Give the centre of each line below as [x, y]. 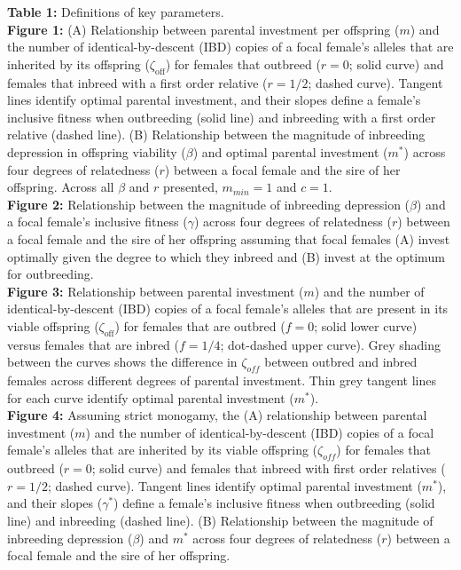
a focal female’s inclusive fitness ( [98, 222]
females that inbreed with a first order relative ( [137, 82]
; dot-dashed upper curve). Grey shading [331, 344]
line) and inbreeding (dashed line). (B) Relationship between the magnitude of [220, 521]
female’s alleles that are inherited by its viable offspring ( [163, 450]
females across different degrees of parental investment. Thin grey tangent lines [222, 380]
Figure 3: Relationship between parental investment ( [156, 291]
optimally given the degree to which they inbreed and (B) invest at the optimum [226, 256]
